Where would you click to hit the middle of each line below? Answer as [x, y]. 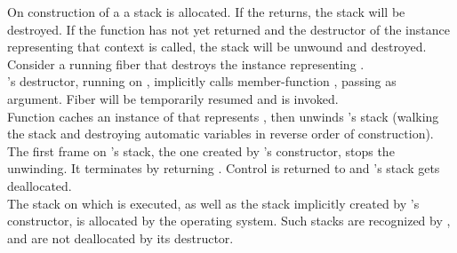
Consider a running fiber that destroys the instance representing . [186, 63]
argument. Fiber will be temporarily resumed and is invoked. [173, 98]
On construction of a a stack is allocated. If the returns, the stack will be [206, 12]
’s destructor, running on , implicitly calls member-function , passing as [202, 81]
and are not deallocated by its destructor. [120, 237]
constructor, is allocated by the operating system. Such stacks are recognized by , [229, 221]
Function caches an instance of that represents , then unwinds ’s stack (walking [223, 116]
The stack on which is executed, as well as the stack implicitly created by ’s [213, 203]
